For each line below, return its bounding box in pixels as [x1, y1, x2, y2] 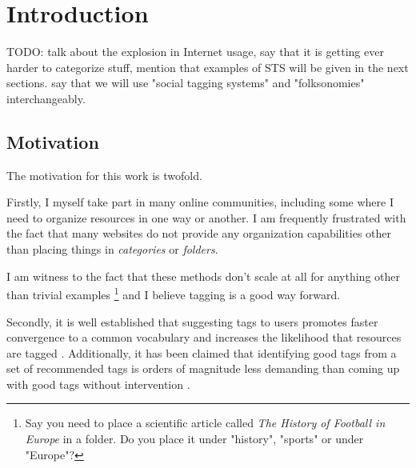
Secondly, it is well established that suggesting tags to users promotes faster [6, 313, 378, 330]
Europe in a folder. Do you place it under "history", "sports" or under [25, 430, 364, 447]
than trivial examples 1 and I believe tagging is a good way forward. [6, 284, 341, 302]
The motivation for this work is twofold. [6, 166, 202, 183]
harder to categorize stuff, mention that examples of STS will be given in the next [6, 58, 409, 75]
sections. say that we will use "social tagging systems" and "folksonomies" [6, 74, 365, 91]
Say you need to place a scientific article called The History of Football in [25, 414, 386, 431]
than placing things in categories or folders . [6, 241, 218, 258]
